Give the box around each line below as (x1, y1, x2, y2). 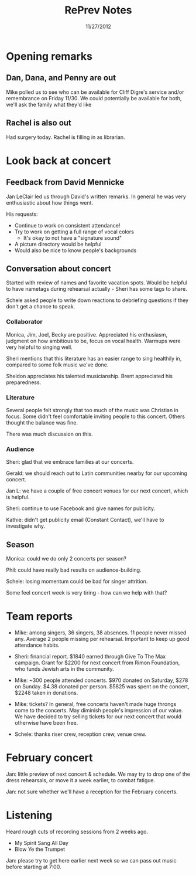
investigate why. (6, 522, 46, 529)
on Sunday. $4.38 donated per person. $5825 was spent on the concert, (14, 683, 190, 690)
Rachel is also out (6, 118, 72, 128)
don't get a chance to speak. (6, 303, 75, 310)
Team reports (6, 610, 73, 623)
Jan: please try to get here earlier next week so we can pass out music (6, 857, 177, 864)
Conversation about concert (6, 263, 111, 273)
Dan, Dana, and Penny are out (6, 73, 116, 83)
